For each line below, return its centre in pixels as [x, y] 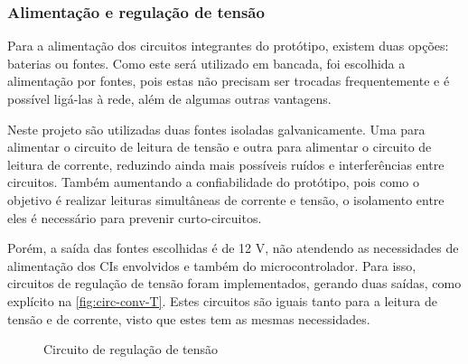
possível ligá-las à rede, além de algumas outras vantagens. [169, 98]
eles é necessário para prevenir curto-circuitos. [135, 217]
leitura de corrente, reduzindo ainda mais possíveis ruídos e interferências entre [226, 164]
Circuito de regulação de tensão [131, 349]
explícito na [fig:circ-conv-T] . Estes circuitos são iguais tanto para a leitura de [222, 300]
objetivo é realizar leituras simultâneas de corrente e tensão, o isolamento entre [226, 199]
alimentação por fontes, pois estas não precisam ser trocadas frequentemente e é [229, 81]
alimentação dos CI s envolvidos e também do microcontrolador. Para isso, [212, 265]
